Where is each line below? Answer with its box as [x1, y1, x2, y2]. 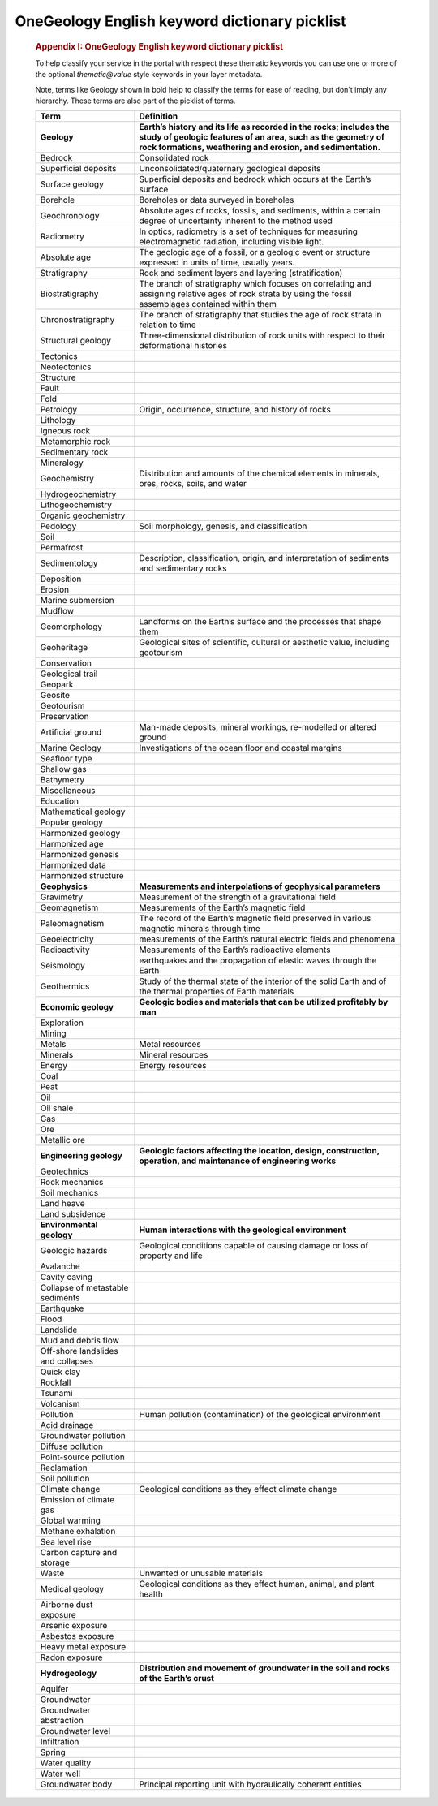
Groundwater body [40, 1778, 113, 1790]
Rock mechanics [40, 1177, 104, 1188]
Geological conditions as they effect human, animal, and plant [139, 1579, 375, 1590]
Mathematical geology [40, 806, 126, 817]
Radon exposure [40, 1652, 103, 1663]
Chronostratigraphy [40, 314, 115, 325]
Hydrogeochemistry [40, 489, 117, 500]
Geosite [40, 690, 71, 701]
